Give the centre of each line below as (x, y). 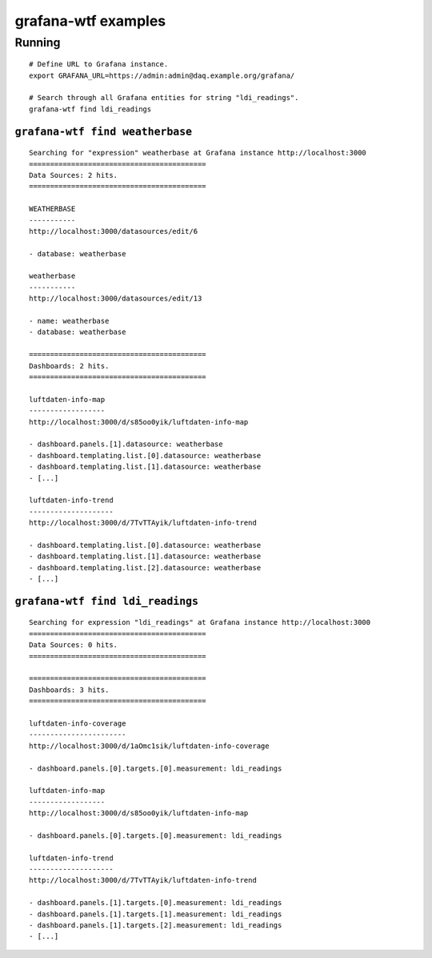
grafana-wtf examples (90, 21)
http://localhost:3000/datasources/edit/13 (116, 299)
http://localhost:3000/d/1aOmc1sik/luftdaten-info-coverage (149, 746)
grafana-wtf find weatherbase (104, 131)
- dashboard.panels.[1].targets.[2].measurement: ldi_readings (156, 925)
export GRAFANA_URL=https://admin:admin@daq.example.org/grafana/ (162, 75)
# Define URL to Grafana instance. (99, 64)
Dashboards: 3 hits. (69, 690)
